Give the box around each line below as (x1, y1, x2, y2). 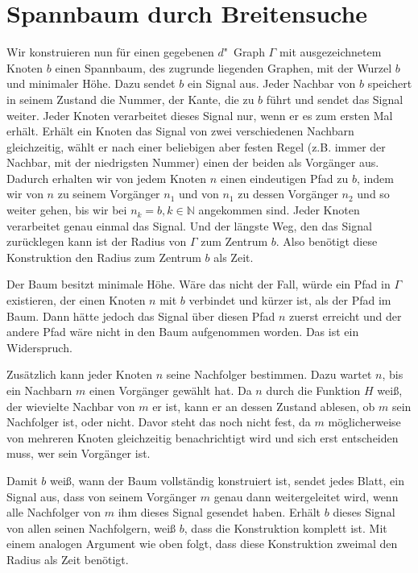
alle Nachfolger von (6, 504, 101, 521)
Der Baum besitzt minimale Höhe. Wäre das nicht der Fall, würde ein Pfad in (6, 276, 391, 293)
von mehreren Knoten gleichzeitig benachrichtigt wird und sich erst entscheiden (6, 429, 399, 446)
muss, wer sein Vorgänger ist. (6, 445, 151, 462)
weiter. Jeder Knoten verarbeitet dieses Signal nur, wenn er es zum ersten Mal (6, 106, 393, 123)
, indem (356, 169, 394, 186)
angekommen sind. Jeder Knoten (198, 201, 360, 218)
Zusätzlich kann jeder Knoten (6, 366, 152, 383)
